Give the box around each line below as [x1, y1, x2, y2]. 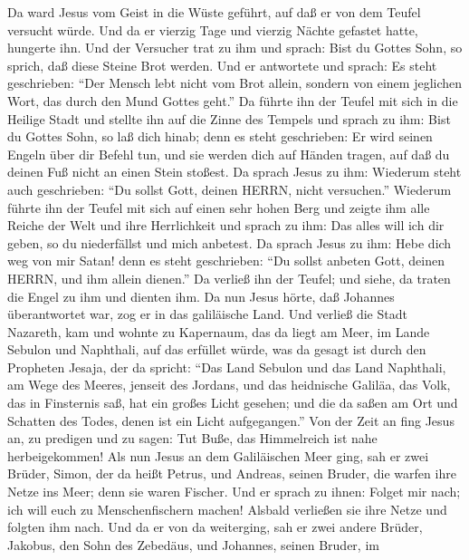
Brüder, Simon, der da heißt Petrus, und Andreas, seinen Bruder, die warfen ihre [7, 464, 456, 483]
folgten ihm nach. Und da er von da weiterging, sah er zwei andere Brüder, [7, 517, 423, 536]
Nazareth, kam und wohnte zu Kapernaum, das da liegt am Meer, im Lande [7, 322, 430, 341]
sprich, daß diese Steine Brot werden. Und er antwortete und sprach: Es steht [7, 55, 437, 74]
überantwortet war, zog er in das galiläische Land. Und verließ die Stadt [7, 304, 407, 323]
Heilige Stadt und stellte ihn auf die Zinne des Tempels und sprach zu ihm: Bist [7, 109, 451, 128]
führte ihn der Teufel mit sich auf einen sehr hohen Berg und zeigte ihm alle [7, 198, 430, 217]
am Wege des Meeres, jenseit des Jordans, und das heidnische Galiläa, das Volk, [7, 375, 451, 394]
